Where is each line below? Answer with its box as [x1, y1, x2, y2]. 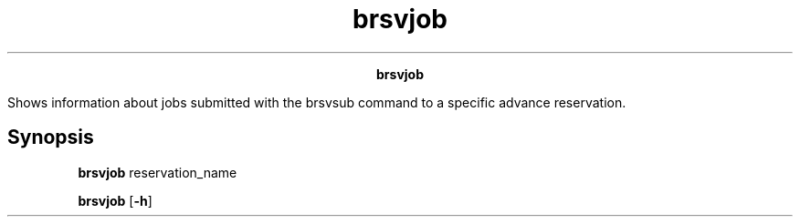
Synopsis [7, 126, 94, 149]
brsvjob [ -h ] [78, 192, 153, 209]
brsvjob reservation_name [78, 164, 237, 180]
